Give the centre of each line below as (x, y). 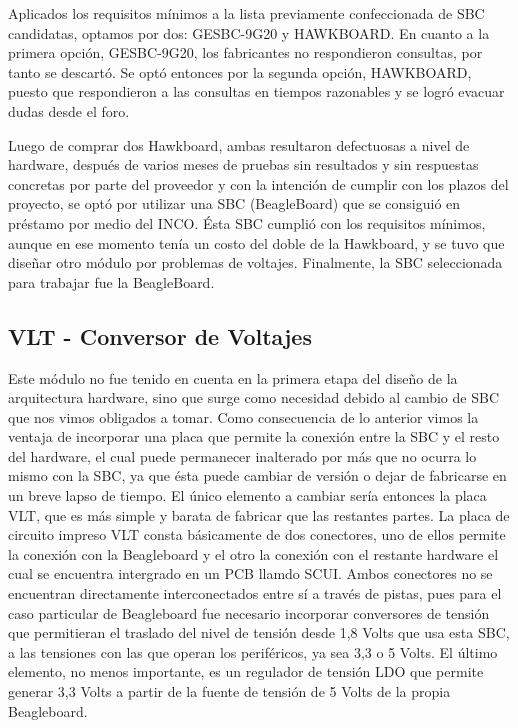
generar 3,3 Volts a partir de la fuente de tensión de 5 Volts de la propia (229, 691)
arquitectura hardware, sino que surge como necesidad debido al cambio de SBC (253, 397)
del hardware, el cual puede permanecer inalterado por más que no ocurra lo (242, 455)
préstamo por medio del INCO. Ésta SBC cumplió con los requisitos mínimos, (247, 222)
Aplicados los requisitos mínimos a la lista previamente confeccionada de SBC (246, 13)
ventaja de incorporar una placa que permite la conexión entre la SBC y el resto (254, 436)
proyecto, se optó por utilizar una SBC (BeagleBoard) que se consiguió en (234, 203)
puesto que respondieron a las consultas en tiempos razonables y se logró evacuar (256, 91)
